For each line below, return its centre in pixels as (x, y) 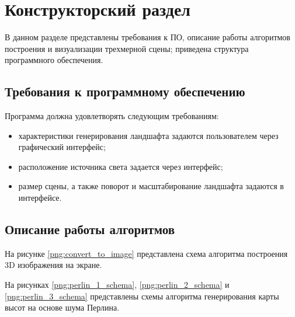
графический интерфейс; (62, 147)
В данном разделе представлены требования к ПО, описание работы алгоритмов (147, 37)
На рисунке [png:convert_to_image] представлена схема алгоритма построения (146, 253)
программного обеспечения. (54, 60)
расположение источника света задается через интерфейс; (121, 166)
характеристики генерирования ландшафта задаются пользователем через (148, 135)
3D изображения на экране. (53, 265)
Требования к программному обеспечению (125, 91)
